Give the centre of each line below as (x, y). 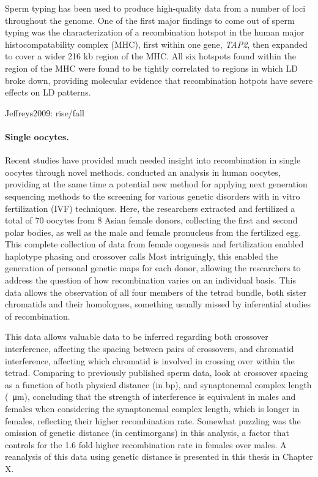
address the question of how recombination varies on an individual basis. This (150, 280)
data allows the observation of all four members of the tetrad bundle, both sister (156, 292)
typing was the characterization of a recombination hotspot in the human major (155, 32)
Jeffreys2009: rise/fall (45, 112)
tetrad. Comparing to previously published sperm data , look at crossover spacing (157, 373)
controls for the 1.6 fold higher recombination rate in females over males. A (146, 444)
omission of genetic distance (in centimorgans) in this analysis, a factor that (147, 433)
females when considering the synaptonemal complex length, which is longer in (152, 409)
